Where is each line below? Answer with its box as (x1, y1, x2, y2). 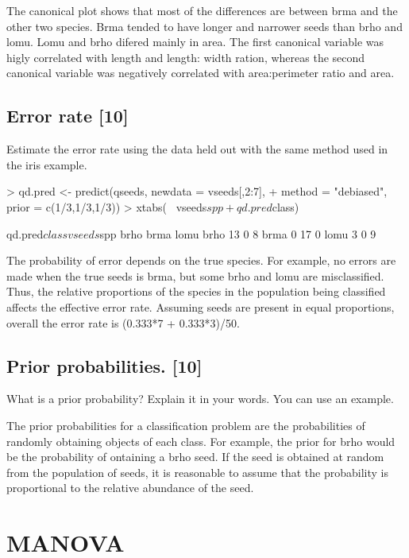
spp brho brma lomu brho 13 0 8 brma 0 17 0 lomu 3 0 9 (99, 225, 376, 242)
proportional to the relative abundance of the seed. (6, 479, 254, 496)
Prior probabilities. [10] (6, 353, 203, 378)
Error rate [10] (6, 103, 129, 128)
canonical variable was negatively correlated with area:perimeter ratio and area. (6, 64, 395, 81)
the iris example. (6, 156, 87, 172)
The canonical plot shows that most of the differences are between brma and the (6, 2, 398, 18)
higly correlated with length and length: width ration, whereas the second (6, 48, 365, 65)
